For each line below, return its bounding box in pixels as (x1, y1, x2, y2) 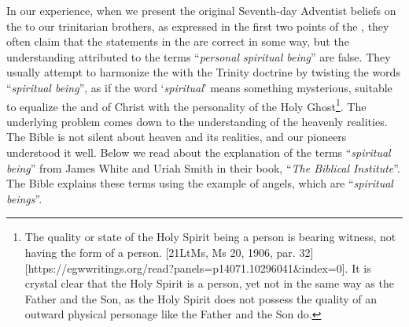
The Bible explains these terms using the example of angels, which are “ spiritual (6, 175, 393, 191)
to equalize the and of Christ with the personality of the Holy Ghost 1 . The (6, 95, 367, 114)
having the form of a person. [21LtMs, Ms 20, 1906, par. (24, 243, 296, 260)
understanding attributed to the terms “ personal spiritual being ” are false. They (6, 48, 391, 65)
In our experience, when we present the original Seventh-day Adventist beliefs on (6, 2, 396, 18)
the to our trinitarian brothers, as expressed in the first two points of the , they (6, 17, 389, 34)
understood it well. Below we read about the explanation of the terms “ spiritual (6, 144, 391, 160)
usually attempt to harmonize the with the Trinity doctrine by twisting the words (6, 64, 400, 80)
